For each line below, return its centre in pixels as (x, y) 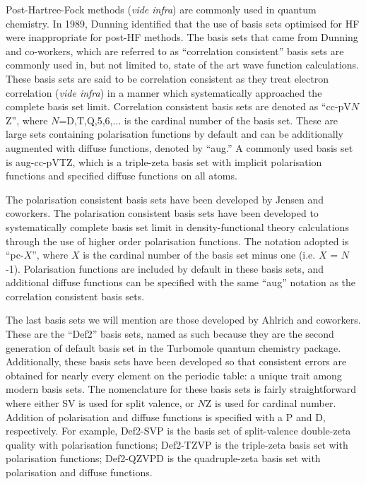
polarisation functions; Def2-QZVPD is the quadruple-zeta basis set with (163, 458)
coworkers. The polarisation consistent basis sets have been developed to (162, 213)
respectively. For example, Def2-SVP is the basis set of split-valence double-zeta (178, 431)
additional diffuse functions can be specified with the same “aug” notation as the (181, 282)
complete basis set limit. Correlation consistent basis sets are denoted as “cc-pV (178, 106)
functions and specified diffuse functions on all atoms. (122, 176)
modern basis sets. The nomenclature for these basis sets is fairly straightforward (181, 389)
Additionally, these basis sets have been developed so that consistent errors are (176, 361)
